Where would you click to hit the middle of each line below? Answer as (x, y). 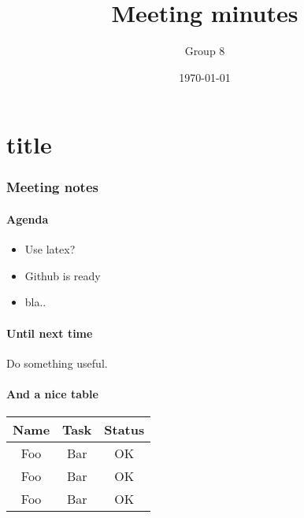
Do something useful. (57, 363)
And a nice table (52, 393)
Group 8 (205, 51)
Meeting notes (52, 187)
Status (124, 430)
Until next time (50, 333)
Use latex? (50, 249)
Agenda (28, 218)
